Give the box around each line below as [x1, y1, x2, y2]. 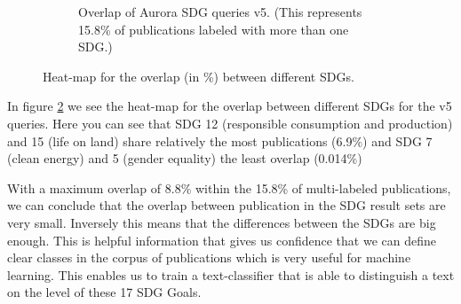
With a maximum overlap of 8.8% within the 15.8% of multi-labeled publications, [7, 178, 451, 197]
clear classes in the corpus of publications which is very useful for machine [7, 248, 411, 267]
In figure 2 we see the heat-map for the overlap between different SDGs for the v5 [7, 97, 452, 115]
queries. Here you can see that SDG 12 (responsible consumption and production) [7, 113, 453, 132]
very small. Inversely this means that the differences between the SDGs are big [7, 213, 436, 231]
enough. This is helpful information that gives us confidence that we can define [7, 230, 436, 249]
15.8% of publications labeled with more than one [78, 19, 349, 38]
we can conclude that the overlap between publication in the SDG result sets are [7, 196, 446, 214]
